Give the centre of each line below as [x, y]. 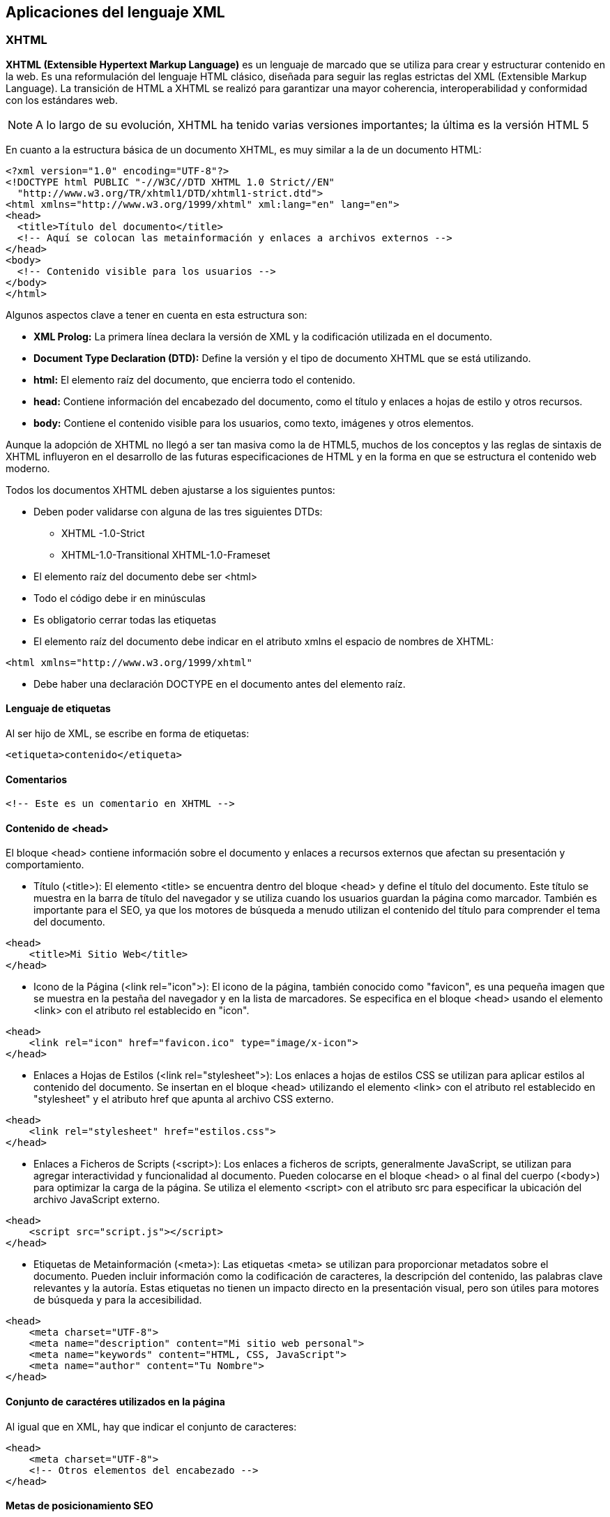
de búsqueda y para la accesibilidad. [118, 1300]
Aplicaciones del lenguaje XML [115, 12]
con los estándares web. [62, 100]
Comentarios [37, 779]
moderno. [28, 468]
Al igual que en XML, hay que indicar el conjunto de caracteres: [151, 1426]
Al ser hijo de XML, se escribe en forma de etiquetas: [128, 734]
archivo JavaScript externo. [97, 1200]
